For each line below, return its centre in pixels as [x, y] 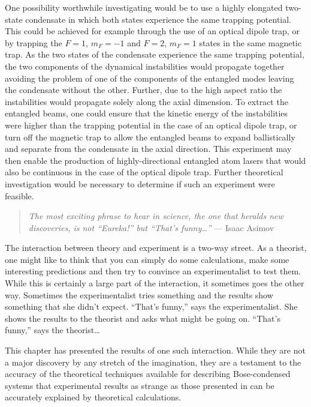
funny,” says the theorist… [52, 330]
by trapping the [34, 42]
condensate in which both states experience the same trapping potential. [158, 19]
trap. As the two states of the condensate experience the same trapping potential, [155, 54]
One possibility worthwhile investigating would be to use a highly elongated [144, 7]
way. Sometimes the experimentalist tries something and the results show [139, 294]
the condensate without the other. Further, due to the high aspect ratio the [144, 90]
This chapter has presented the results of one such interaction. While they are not [155, 350]
